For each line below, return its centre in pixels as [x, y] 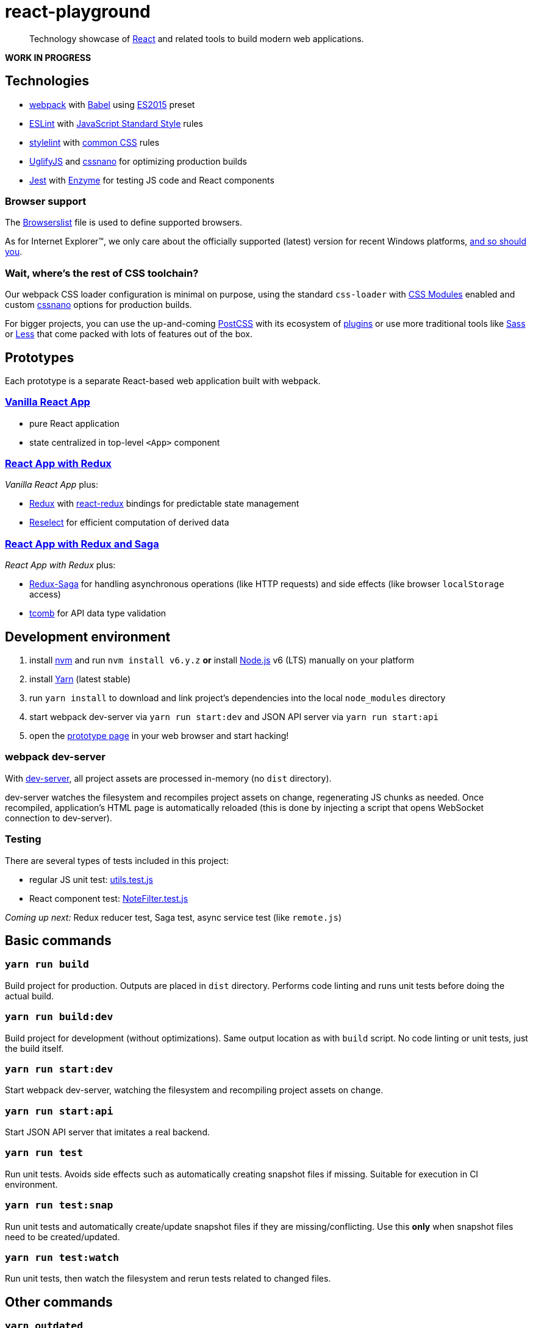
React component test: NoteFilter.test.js [109, 898]
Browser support [46, 201]
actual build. [30, 996]
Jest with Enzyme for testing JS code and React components [152, 180]
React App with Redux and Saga [82, 544]
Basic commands [58, 940]
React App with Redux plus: [60, 565]
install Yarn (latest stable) [80, 679]
